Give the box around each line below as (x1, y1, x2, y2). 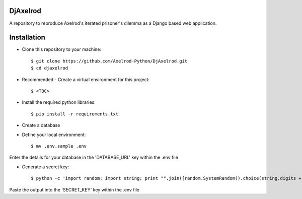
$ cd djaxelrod (31, 65, 68, 71)
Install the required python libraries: (22, 99, 96, 105)
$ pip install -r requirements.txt (31, 111, 119, 117)
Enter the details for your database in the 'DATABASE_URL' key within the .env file (9, 154, 178, 161)
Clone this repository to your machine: (22, 46, 102, 52)
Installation (9, 33, 45, 42)
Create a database (22, 122, 60, 128)
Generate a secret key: (22, 164, 69, 170)
